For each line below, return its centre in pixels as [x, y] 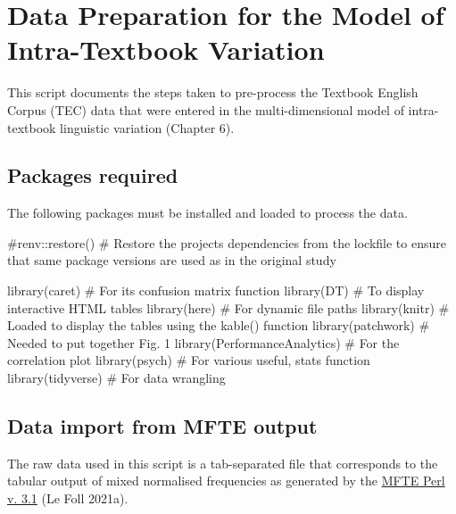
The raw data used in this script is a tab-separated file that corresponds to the [223, 463]
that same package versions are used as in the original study [172, 260]
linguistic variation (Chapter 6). [147, 127]
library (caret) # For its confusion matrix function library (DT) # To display [216, 290]
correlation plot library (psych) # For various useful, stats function [189, 360]
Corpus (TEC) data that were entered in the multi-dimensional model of [206, 109]
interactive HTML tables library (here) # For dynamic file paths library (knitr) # [228, 307]
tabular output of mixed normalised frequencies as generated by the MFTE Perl [226, 481]
